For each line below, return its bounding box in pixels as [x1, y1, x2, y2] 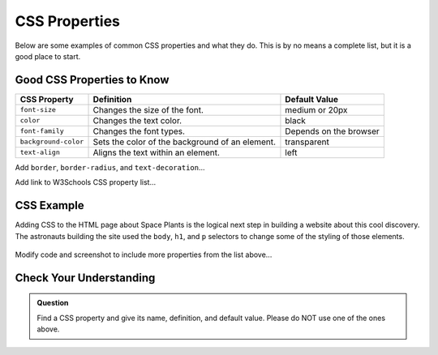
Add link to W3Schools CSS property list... [15, 177, 157, 187]
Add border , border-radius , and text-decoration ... [15, 162, 206, 172]
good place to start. [15, 51, 81, 61]
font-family [19, 126, 64, 135]
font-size [19, 105, 57, 114]
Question [36, 298, 69, 308]
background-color [19, 138, 84, 146]
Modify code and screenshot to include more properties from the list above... [15, 250, 273, 259]
